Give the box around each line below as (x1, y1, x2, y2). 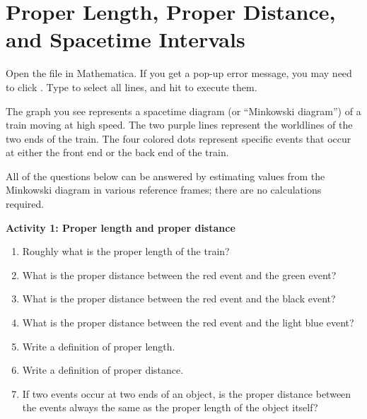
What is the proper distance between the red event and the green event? (22, 267, 337, 282)
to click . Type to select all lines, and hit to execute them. (6, 79, 257, 94)
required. (6, 196, 45, 211)
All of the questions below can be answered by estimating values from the (6, 168, 325, 183)
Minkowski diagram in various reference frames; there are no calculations (6, 182, 322, 197)
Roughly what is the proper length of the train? (22, 244, 230, 259)
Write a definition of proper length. (22, 338, 175, 353)
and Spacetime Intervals (6, 25, 245, 54)
